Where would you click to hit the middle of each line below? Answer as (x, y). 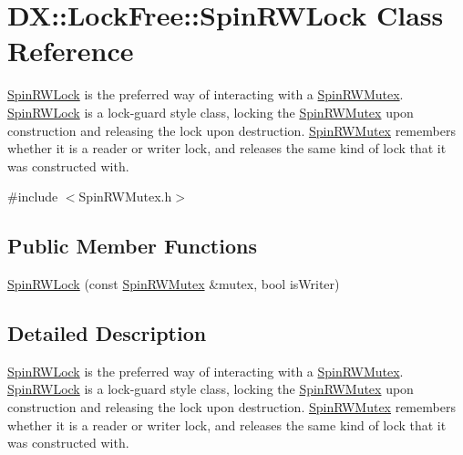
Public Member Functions (132, 246)
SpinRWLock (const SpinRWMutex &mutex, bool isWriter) (174, 284)
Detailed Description (107, 333)
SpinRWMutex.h (125, 196)
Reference (71, 51)
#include (33, 196)
